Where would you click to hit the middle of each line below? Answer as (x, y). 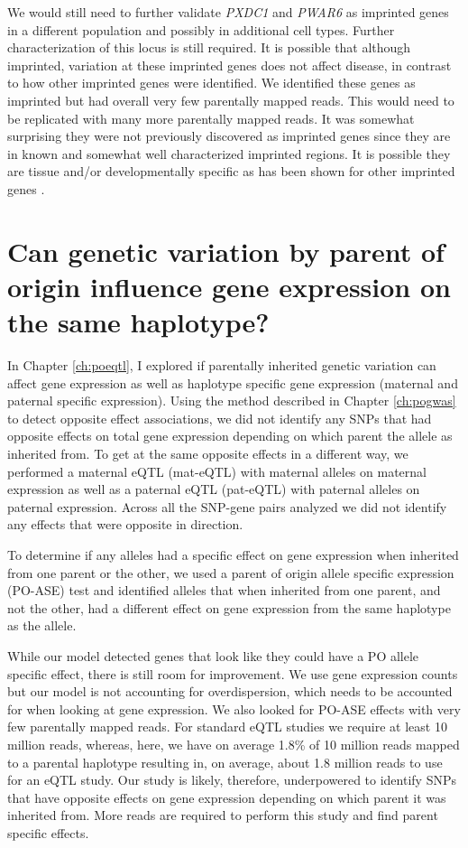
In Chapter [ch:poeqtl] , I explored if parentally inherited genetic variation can (222, 365)
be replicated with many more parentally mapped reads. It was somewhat (211, 118)
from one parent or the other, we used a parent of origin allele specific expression (231, 572)
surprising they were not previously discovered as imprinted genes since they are (229, 136)
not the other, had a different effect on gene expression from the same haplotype (229, 607)
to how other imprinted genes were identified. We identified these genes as (211, 83)
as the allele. (42, 625)
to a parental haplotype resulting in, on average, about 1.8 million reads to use (225, 762)
